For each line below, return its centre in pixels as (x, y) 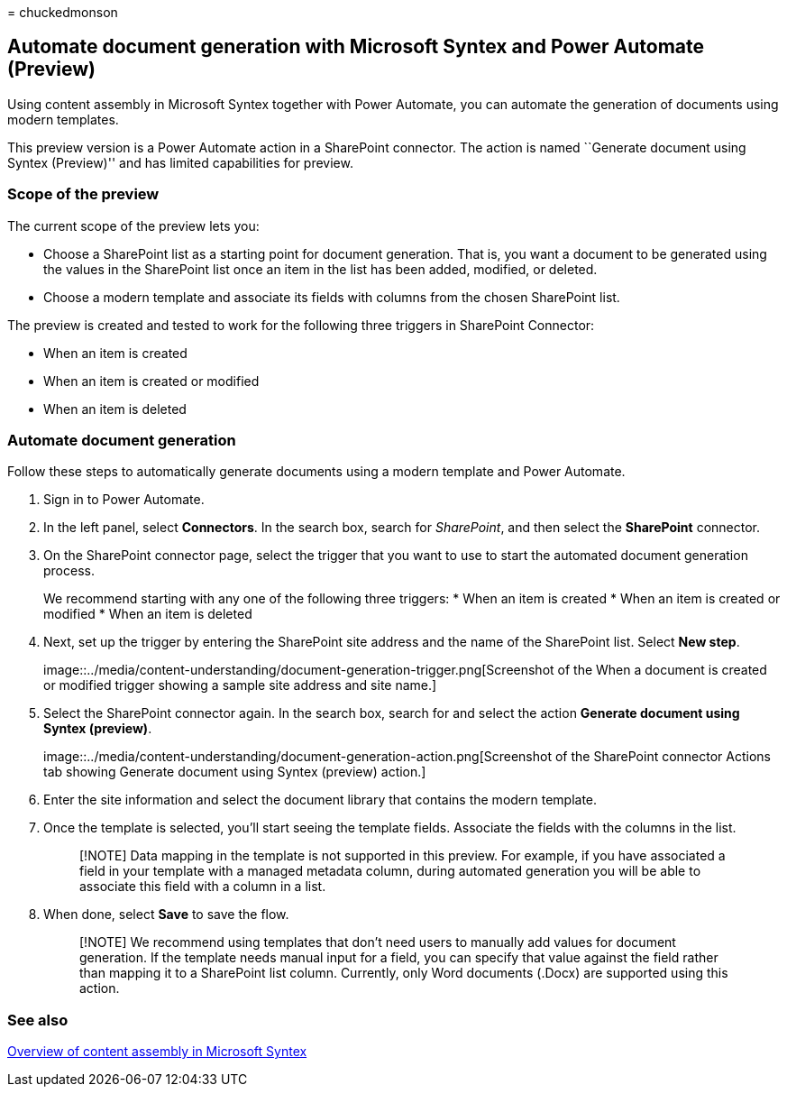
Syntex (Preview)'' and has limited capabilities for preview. (180, 162)
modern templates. (63, 119)
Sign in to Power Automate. (124, 500)
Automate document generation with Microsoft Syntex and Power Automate (356, 47)
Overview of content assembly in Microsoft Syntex (157, 1052)
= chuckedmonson (63, 12)
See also (38, 1020)
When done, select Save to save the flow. (166, 915)
